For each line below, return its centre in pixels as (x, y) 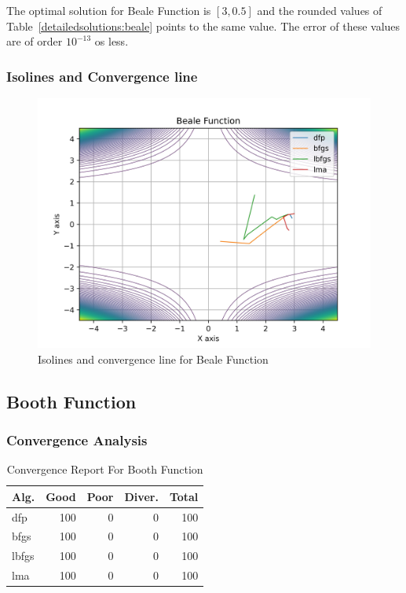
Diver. (141, 496)
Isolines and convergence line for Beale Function (153, 359)
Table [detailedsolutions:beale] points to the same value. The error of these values (203, 26)
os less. (112, 41)
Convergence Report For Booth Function (105, 469)
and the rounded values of (320, 10)
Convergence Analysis (77, 439)
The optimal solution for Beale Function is (109, 10)
